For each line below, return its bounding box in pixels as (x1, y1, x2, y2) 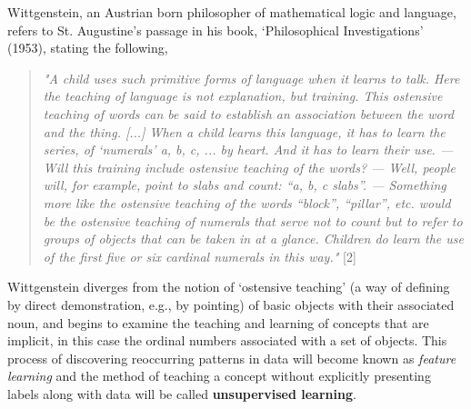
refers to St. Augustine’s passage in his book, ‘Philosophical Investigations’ (7, 20, 424, 39)
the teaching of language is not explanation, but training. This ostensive (43, 86, 443, 105)
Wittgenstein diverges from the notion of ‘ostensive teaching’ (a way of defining (7, 277, 450, 296)
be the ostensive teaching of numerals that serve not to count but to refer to (43, 211, 463, 230)
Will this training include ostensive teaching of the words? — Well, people (43, 157, 456, 176)
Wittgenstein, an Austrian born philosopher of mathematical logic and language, (7, 3, 456, 21)
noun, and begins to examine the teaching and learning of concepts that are (7, 313, 429, 332)
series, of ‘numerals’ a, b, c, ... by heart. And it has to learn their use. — (43, 140, 454, 159)
